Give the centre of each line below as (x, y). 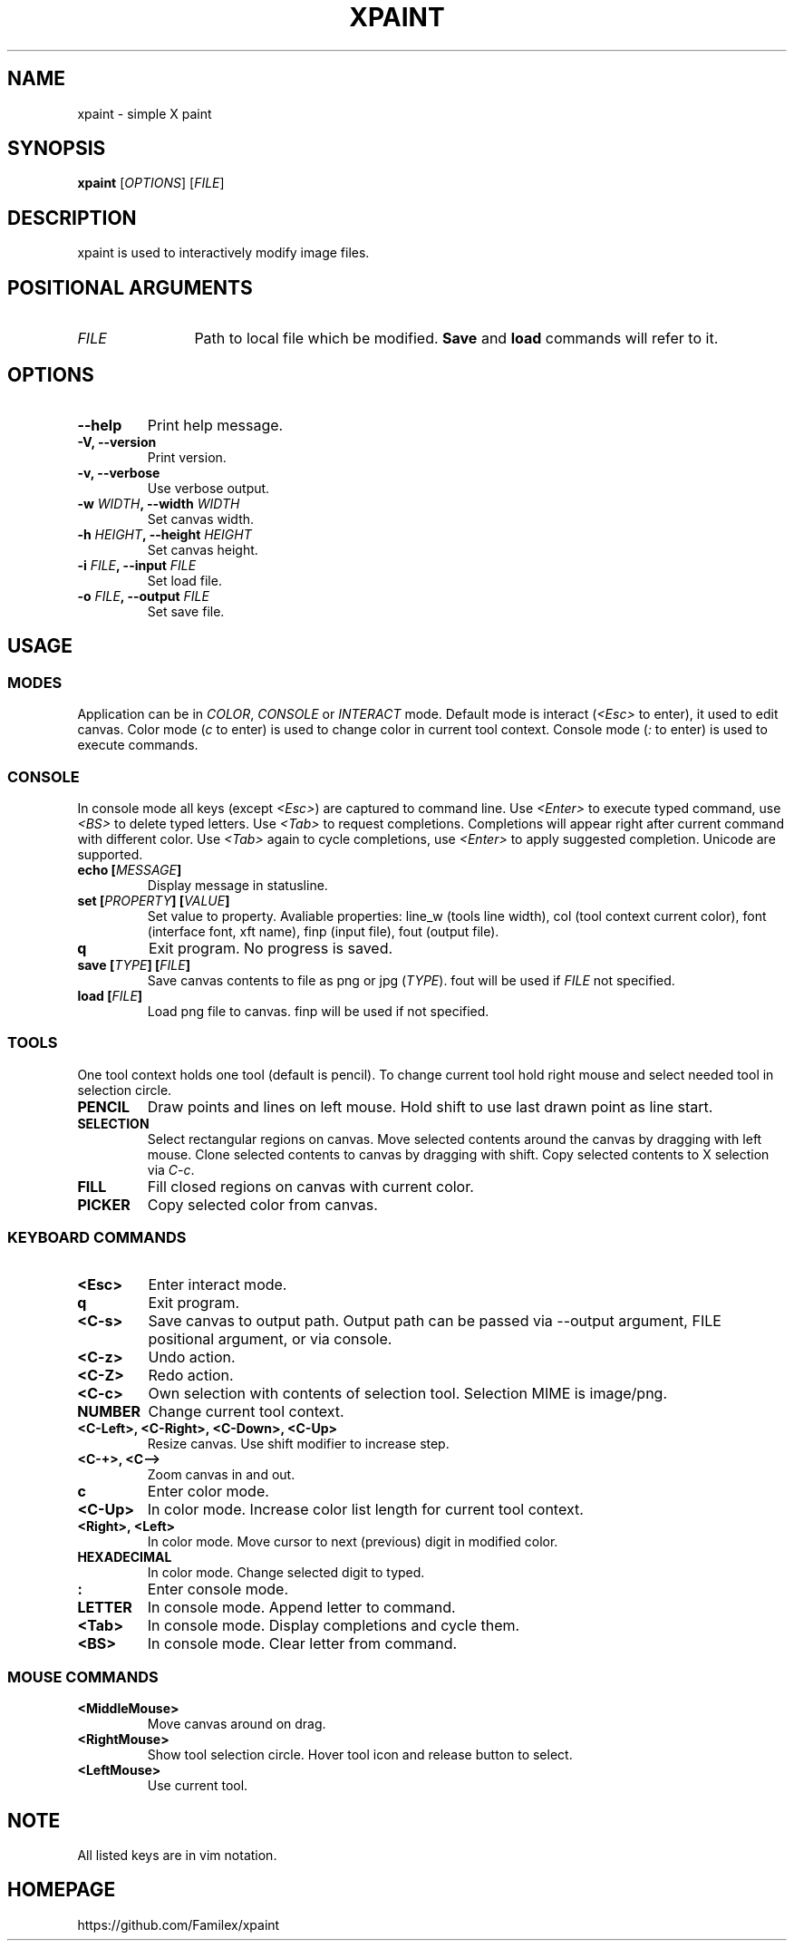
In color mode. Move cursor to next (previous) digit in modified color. (353, 1542)
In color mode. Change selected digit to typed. (286, 1573)
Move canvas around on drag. (237, 1724)
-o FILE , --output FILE (143, 596)
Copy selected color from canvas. (262, 1204)
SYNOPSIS (57, 149)
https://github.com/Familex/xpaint (179, 1924)
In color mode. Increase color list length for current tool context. (365, 1510)
